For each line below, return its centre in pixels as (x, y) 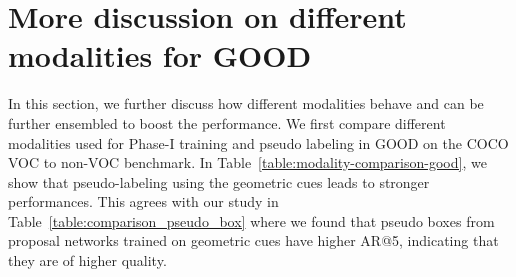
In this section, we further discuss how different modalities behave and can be (246, 103)
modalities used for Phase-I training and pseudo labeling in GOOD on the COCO (258, 142)
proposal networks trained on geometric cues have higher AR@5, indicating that (253, 240)
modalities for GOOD (160, 55)
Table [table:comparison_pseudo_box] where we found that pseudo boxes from (251, 220)
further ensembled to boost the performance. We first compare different (227, 122)
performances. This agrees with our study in (143, 201)
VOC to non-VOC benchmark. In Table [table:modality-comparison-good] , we (247, 162)
